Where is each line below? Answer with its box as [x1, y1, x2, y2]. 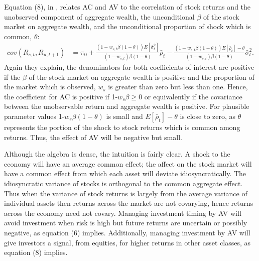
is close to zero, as [180, 111, 236, 121]
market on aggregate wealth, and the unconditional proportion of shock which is [4, 21, 251, 32]
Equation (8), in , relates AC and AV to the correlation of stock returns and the [4, 2, 251, 12]
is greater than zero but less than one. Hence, [108, 81, 248, 92]
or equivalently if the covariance [144, 91, 242, 101]
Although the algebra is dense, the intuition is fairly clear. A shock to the [4, 149, 230, 159]
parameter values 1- [4, 111, 65, 121]
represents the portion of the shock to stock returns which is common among [4, 122, 240, 132]
